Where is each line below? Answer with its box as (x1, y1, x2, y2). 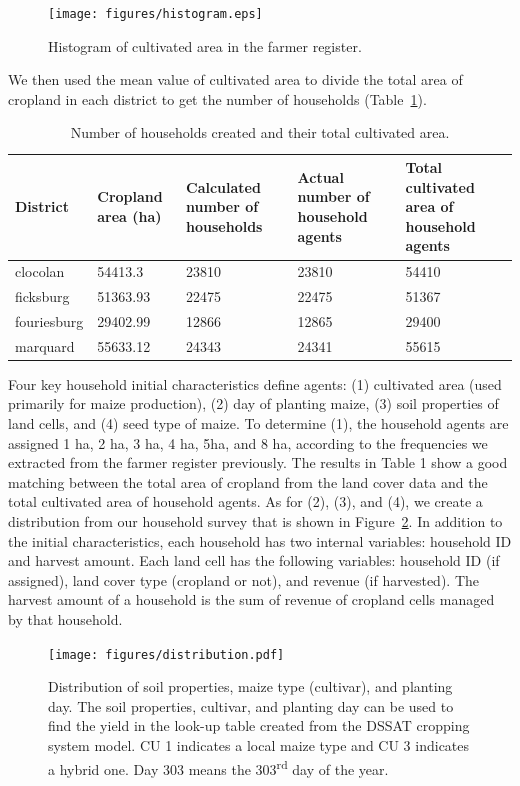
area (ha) (97, 206, 162, 227)
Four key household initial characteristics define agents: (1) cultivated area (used (8, 373, 502, 394)
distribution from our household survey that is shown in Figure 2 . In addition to (8, 511, 503, 532)
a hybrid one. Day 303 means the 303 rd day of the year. (48, 755, 389, 779)
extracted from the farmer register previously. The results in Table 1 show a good (8, 452, 508, 473)
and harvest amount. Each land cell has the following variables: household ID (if (8, 550, 500, 571)
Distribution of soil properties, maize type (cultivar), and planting (48, 676, 453, 697)
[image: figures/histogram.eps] (48, 7, 263, 21)
